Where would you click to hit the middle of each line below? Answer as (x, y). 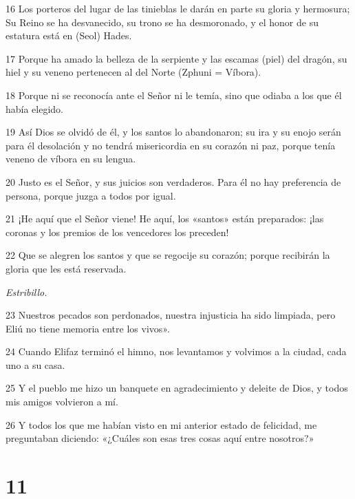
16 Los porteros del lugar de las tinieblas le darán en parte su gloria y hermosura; (178, 8)
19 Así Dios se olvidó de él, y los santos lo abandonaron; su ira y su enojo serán (173, 132)
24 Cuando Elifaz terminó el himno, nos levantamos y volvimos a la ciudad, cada (176, 351)
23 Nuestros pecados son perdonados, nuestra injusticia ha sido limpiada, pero (171, 315)
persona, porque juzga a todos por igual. (91, 195)
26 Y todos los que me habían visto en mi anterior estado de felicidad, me (161, 424)
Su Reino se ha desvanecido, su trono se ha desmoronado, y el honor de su (162, 22)
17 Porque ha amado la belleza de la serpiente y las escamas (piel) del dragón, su (176, 58)
